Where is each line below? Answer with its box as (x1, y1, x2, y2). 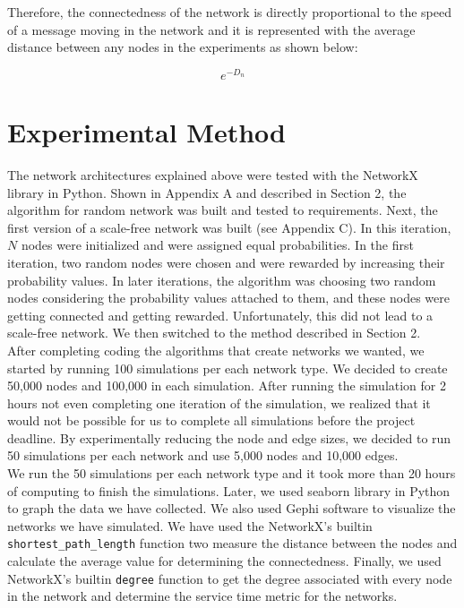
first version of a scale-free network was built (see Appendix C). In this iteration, (7, 218, 451, 236)
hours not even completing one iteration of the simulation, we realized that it (7, 393, 431, 412)
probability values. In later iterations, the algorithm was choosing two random (7, 270, 436, 289)
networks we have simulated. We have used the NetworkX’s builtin (7, 516, 373, 535)
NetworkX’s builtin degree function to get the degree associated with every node (7, 569, 452, 587)
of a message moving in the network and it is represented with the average (7, 20, 416, 39)
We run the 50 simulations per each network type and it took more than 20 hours (7, 464, 456, 483)
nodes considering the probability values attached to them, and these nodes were (7, 288, 450, 307)
